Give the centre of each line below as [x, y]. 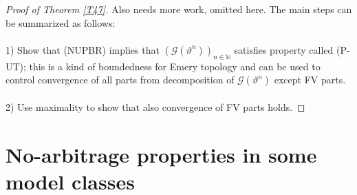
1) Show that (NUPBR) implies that [83, 49]
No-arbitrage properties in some [161, 154]
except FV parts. [310, 80]
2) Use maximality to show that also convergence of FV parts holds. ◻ [155, 106]
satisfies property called [284, 49]
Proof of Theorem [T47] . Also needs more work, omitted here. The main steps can [179, 9]
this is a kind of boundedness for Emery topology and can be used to [175, 66]
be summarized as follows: [61, 22]
